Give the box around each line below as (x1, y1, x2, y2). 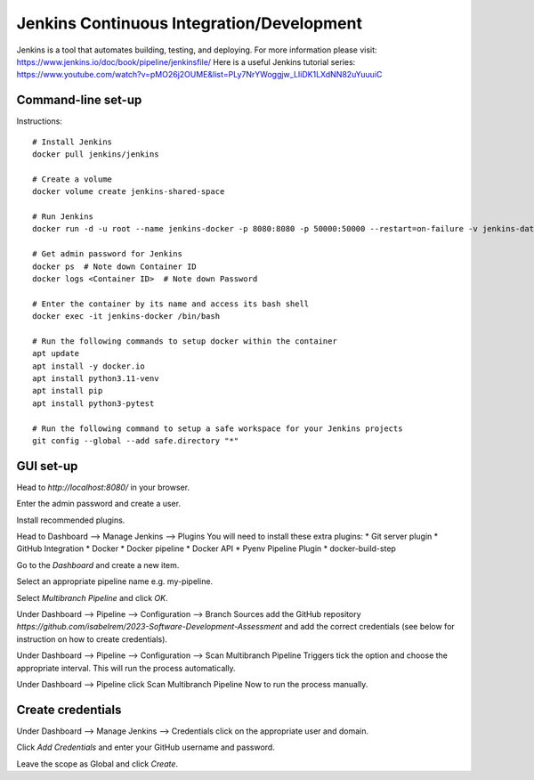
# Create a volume (32, 174, 113, 184)
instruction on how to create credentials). (16, 633, 168, 645)
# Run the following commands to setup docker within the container (32, 336, 337, 346)
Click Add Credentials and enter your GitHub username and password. (16, 742, 275, 752)
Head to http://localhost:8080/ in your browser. (16, 482, 190, 492)
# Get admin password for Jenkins (32, 249, 182, 259)
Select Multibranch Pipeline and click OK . (16, 592, 168, 603)
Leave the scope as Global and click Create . (16, 758, 178, 769)
